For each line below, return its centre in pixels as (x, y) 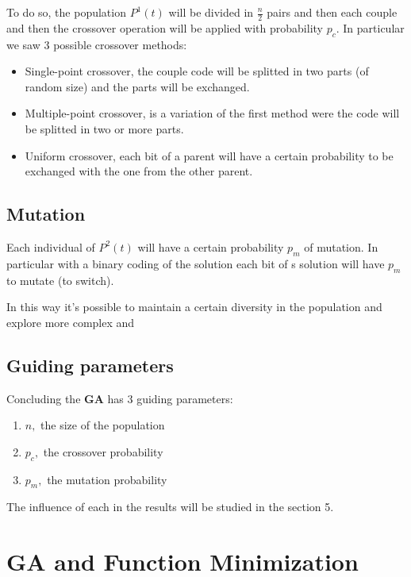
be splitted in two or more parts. (104, 129)
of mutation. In (341, 246)
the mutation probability (107, 479)
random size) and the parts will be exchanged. (137, 86)
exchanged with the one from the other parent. (139, 171)
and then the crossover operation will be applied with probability (165, 27)
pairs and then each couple (332, 12)
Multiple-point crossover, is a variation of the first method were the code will (212, 113)
